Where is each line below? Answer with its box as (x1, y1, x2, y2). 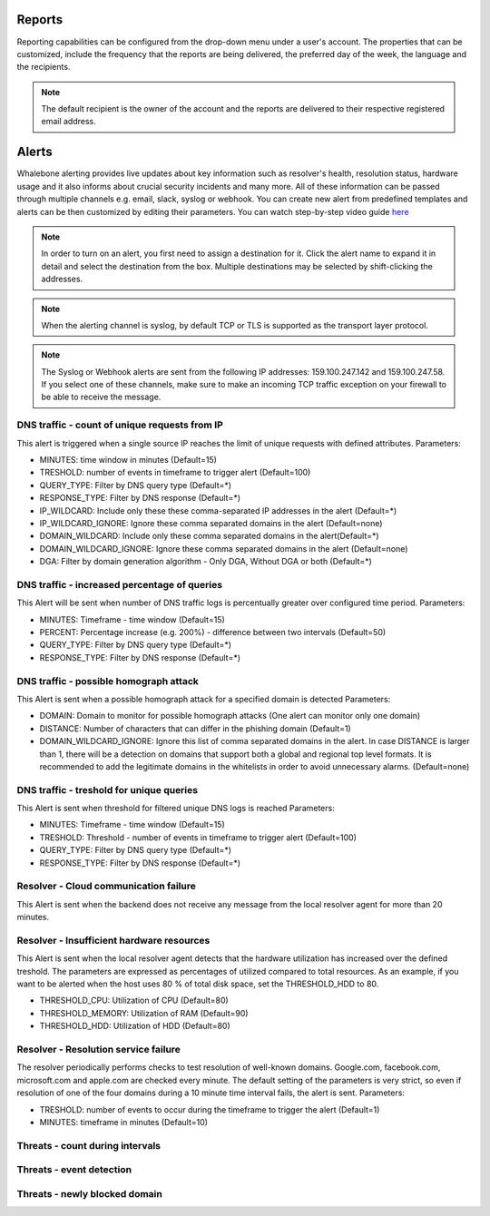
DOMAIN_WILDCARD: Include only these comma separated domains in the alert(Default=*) (39, 531, 380, 542)
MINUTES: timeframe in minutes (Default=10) (39, 1116, 209, 1127)
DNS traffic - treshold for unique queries (16, 783, 199, 796)
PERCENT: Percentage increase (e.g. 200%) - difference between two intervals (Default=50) (39, 627, 387, 638)
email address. (41, 116, 97, 127)
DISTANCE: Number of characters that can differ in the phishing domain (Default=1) (39, 722, 351, 734)
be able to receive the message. (41, 391, 162, 403)
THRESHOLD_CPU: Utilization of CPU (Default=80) (39, 995, 229, 1006)
